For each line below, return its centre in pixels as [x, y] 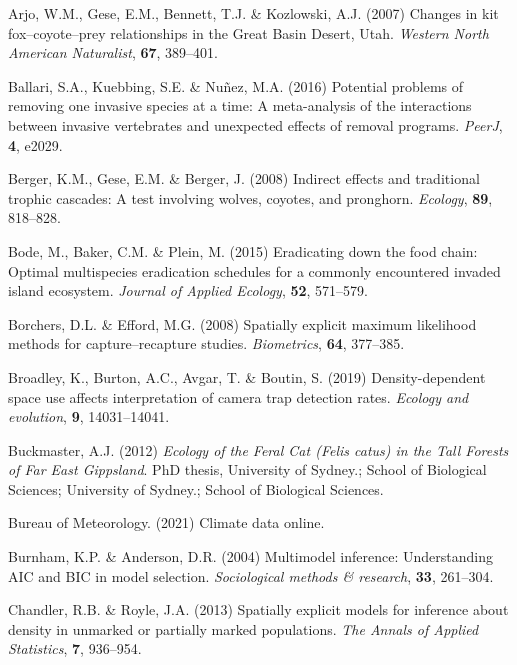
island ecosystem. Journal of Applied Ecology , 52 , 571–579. [188, 290]
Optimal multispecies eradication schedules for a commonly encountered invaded [254, 270]
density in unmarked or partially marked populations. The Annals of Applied [243, 628]
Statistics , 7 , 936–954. [75, 648]
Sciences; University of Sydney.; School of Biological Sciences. [196, 488]
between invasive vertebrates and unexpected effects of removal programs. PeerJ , [255, 124]
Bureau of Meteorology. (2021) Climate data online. [166, 522]
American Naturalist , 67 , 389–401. [113, 52]
